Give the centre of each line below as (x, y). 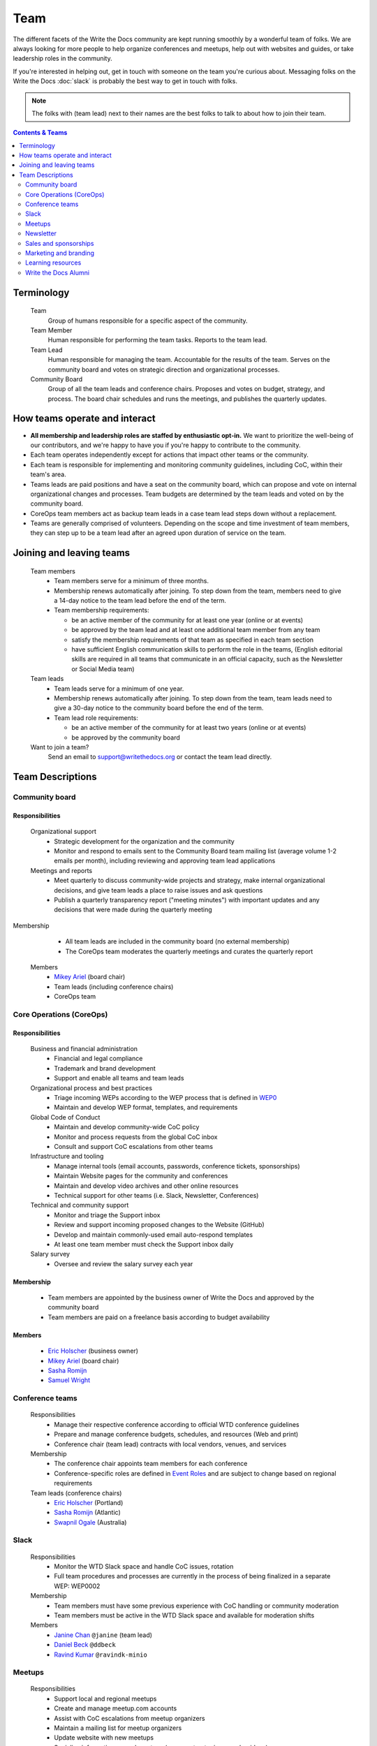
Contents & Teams (40, 133)
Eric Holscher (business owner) (93, 1351)
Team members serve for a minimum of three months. (132, 581)
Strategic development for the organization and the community (145, 841)
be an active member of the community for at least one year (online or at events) (187, 620)
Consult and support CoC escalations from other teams (133, 1146)
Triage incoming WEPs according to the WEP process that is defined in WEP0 (165, 1098)
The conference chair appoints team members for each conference (151, 1464)
